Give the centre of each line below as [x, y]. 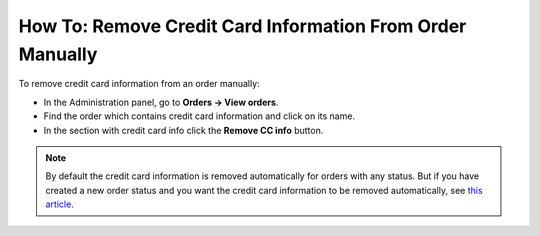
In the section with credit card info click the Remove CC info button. [183, 130]
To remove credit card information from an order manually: [139, 84]
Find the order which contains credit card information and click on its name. [199, 116]
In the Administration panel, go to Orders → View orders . [161, 102]
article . [59, 204]
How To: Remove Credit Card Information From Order [242, 26]
